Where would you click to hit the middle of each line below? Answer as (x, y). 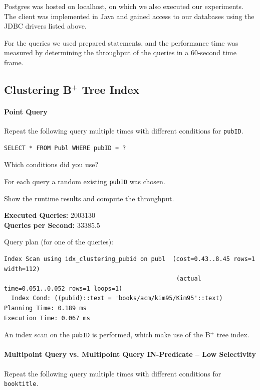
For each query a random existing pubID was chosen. (85, 181)
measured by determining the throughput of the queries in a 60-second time (120, 52)
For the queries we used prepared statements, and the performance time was (121, 42)
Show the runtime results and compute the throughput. (89, 198)
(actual (189, 279)
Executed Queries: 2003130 (50, 215)
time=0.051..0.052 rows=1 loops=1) (63, 288)
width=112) (22, 269)
